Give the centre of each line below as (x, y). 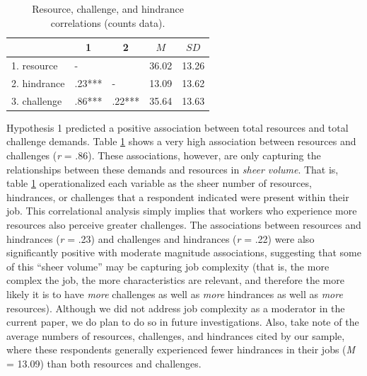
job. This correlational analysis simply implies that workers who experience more (182, 211)
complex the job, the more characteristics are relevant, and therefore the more (175, 280)
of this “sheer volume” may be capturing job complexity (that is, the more (168, 266)
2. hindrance (38, 82)
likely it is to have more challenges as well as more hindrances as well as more (175, 294)
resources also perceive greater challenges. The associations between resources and (184, 224)
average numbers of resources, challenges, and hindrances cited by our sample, (176, 335)
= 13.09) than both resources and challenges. (104, 363)
